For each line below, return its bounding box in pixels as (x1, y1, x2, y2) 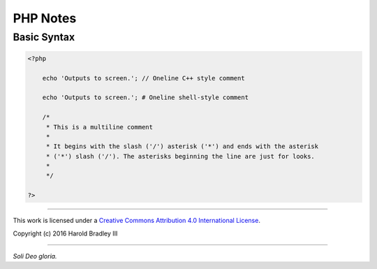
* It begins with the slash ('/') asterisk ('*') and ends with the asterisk (45, 143, 319, 150)
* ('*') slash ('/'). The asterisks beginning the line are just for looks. (45, 152, 316, 160)
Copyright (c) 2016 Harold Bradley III (13, 229, 118, 238)
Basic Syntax (13, 31, 75, 43)
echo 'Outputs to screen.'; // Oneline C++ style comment (42, 74, 245, 82)
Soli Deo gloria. (13, 252, 57, 261)
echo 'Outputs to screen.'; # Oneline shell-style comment (42, 94, 249, 101)
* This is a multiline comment (45, 123, 154, 131)
